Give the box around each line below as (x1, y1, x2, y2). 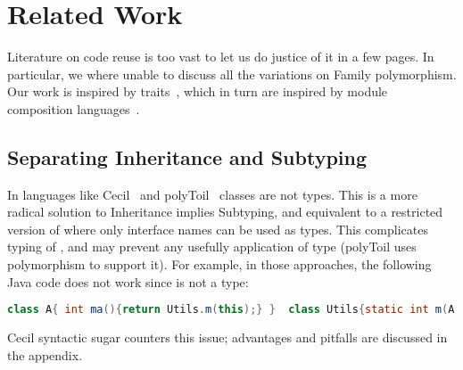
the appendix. (7, 345, 83, 364)
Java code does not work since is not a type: (7, 272, 249, 291)
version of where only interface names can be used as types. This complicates (7, 219, 428, 238)
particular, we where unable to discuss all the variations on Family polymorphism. (7, 64, 457, 83)
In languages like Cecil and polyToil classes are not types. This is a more (7, 185, 418, 203)
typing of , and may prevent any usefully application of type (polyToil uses (7, 237, 417, 256)
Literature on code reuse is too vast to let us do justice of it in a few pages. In (7, 47, 434, 66)
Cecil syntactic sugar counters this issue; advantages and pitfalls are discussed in (7, 328, 448, 347)
